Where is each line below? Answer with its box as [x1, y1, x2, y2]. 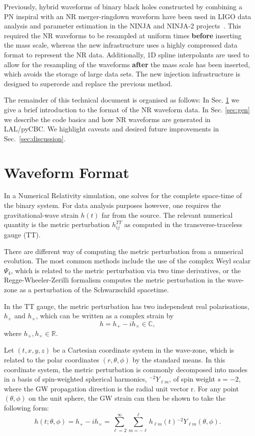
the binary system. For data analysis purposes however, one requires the [4, 200, 221, 210]
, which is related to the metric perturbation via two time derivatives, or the [11, 265, 241, 275]
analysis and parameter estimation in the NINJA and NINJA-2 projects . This [4, 21, 241, 31]
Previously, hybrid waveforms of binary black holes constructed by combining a [4, 1, 242, 11]
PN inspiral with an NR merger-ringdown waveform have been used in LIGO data [4, 11, 252, 21]
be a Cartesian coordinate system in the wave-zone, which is [53, 345, 234, 355]
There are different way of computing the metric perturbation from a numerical [4, 246, 243, 256]
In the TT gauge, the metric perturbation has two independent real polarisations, [4, 301, 250, 311]
